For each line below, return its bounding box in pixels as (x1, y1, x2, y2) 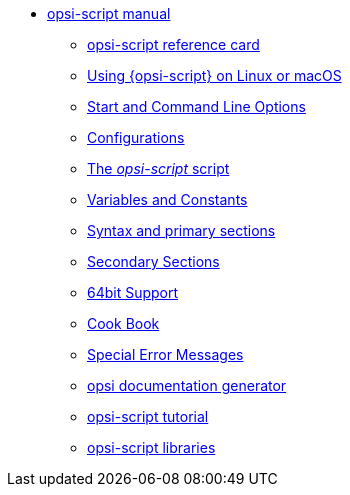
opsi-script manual (47, 5, 171, 22)
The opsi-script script (87, 160, 230, 177)
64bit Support (87, 284, 179, 301)
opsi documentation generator (87, 377, 287, 394)
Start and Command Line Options (87, 98, 306, 115)
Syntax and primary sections (87, 222, 276, 239)
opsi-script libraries (87, 439, 216, 456)
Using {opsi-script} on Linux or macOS (87, 67, 342, 84)
